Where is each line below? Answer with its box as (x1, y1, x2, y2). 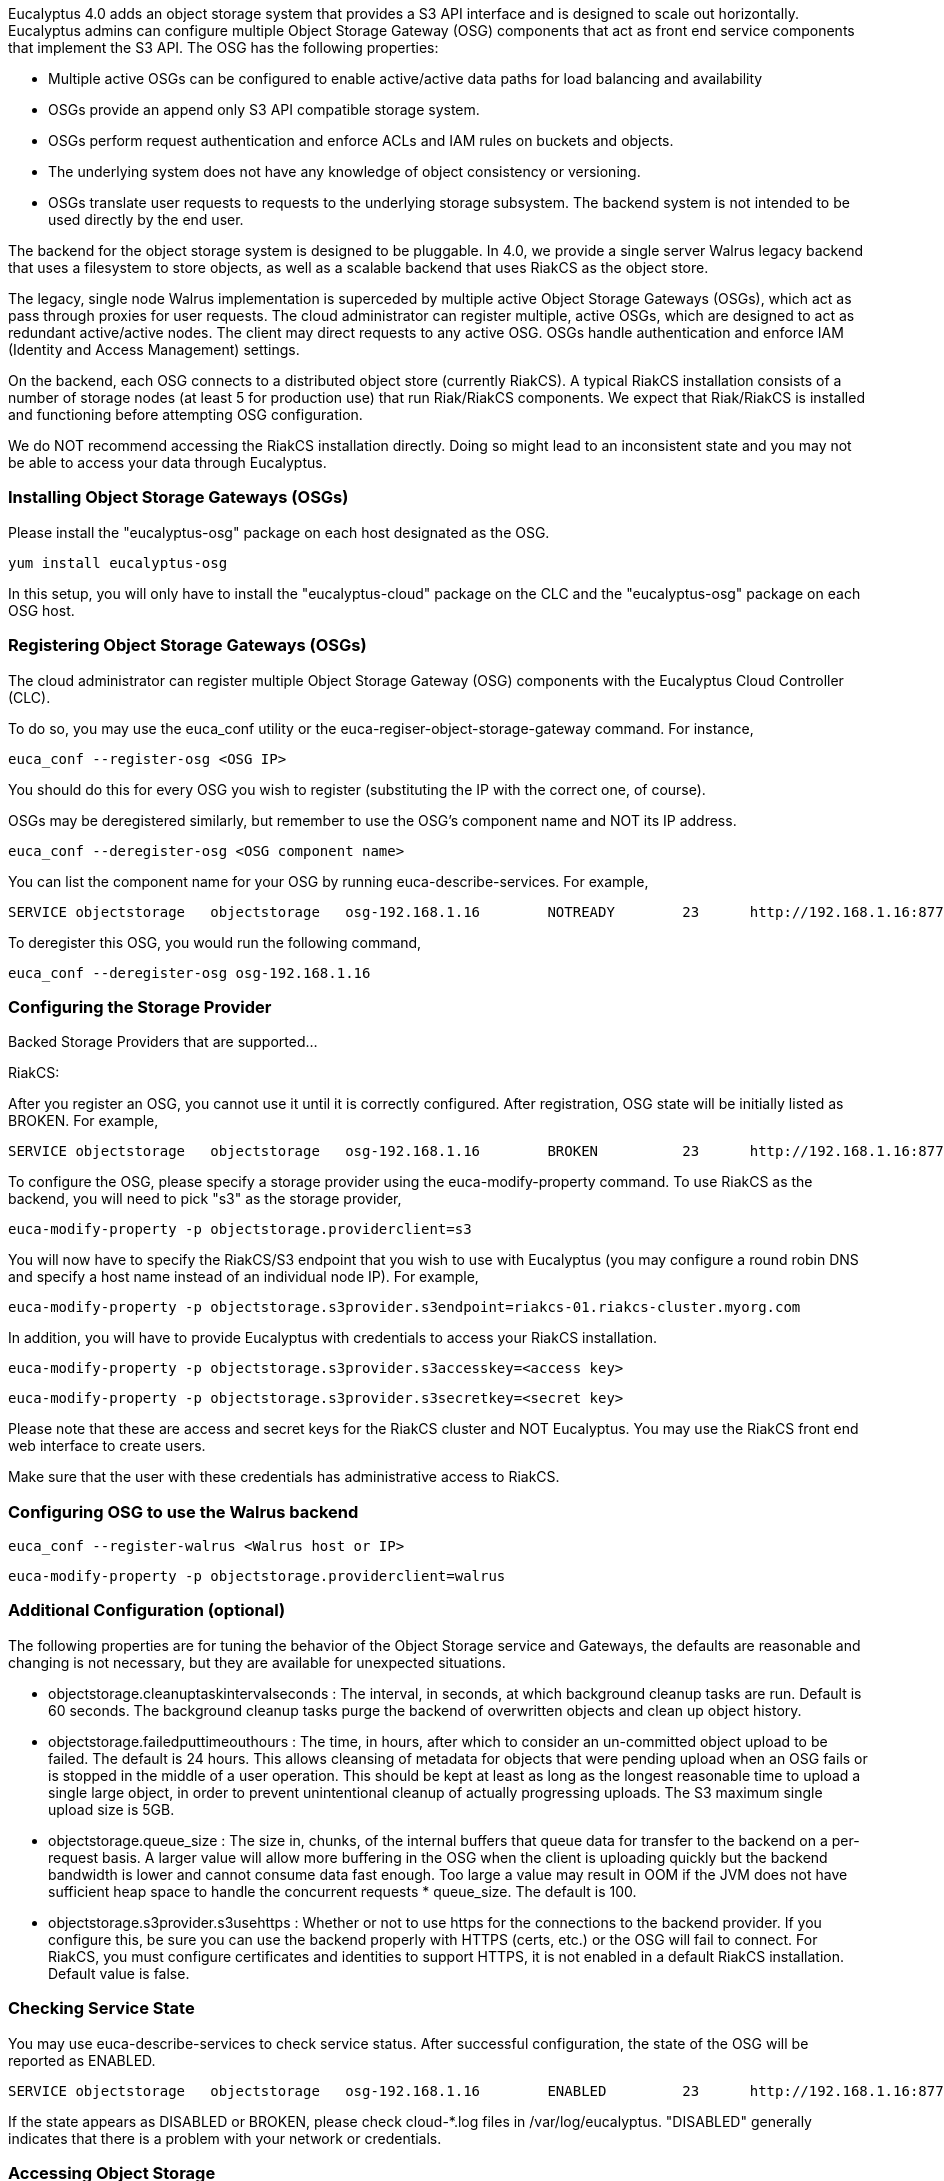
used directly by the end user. (48, 211, 244, 228)
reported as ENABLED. (8, 2051, 156, 2069)
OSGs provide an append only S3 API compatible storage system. (48, 101, 480, 118)
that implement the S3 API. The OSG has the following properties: (8, 39, 439, 56)
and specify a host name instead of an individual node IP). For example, (8, 1268, 479, 1286)
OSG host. (8, 601, 75, 619)
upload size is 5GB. (48, 1800, 175, 1818)
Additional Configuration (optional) (8, 1600, 286, 1621)
